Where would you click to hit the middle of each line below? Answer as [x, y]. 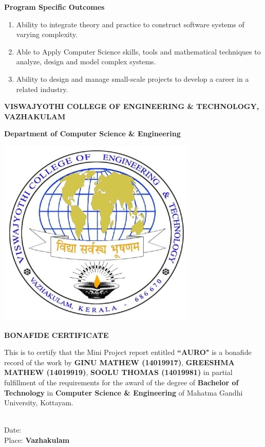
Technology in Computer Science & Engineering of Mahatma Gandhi [124, 392]
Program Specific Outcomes [54, 7]
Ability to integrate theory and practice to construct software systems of [130, 24]
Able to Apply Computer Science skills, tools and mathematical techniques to [138, 51]
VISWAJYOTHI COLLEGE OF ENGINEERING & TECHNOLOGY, [132, 106]
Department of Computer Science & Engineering [92, 133]
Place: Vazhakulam [37, 440]
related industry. [42, 89]
